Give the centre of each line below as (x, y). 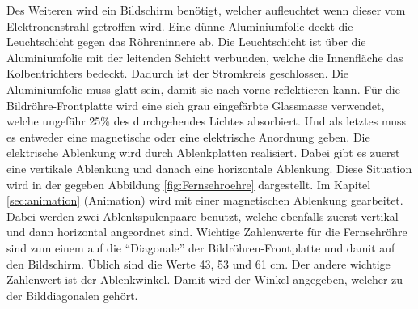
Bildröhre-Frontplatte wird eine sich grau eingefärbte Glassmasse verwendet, (196, 105)
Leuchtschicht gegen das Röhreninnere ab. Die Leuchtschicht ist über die (186, 42)
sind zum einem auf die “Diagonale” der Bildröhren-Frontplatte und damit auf (201, 247)
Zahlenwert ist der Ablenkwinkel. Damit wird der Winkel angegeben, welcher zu (205, 279)
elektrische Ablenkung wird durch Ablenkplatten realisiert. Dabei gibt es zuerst (203, 152)
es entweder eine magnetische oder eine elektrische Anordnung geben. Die (188, 136)
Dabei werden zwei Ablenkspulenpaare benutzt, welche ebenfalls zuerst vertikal (203, 216)
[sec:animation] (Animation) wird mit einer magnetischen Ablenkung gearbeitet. (205, 200)
